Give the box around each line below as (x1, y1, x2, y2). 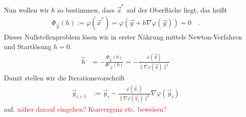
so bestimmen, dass (57, 4, 115, 14)
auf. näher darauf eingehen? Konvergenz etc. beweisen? (4, 104, 167, 114)
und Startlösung (4, 41, 52, 51)
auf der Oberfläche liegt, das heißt (126, 4, 227, 14)
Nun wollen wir (4, 4, 49, 14)
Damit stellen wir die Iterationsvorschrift (4, 73, 125, 83)
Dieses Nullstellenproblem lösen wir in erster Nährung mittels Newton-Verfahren (4, 32, 242, 42)
